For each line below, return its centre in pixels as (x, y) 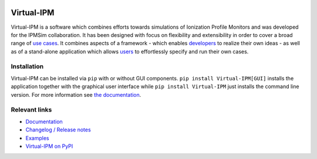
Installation (27, 66)
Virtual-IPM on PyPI (49, 146)
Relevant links (31, 110)
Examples (37, 138)
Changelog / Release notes (58, 130)
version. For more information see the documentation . (76, 94)
